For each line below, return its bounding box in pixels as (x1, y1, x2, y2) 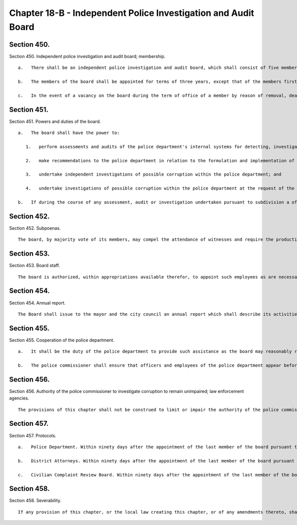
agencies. (9, 395, 29, 401)
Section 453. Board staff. (9, 262, 60, 268)
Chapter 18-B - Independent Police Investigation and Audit (9, 7, 254, 18)
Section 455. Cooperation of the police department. (9, 337, 115, 343)
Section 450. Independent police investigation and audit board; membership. (9, 53, 166, 59)
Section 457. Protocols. (9, 432, 56, 439)
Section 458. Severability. (9, 498, 62, 504)
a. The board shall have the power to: (18, 130, 120, 136)
